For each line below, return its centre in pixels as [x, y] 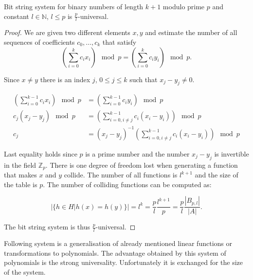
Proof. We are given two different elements [67, 32]
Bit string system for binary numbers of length [74, 6]
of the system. [25, 272]
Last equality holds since [41, 154]
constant [17, 16]
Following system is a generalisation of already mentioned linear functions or [118, 243]
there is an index [65, 79]
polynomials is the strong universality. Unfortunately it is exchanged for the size [124, 262]
